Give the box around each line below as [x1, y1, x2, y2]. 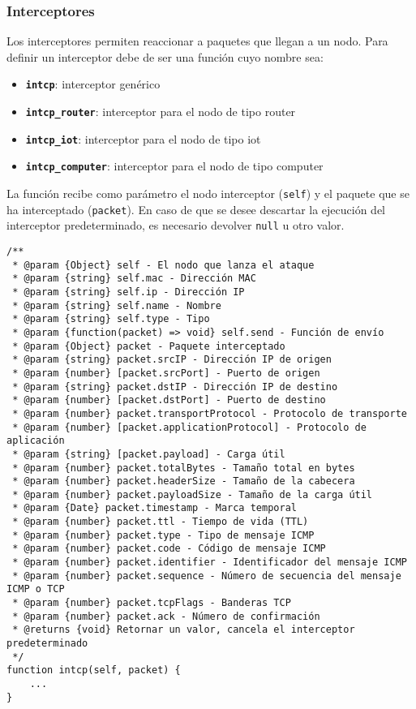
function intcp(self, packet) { [6, 664, 181, 677]
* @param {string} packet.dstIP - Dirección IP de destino [12, 380, 338, 393]
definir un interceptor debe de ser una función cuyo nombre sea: [6, 48, 324, 65]
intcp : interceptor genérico [25, 75, 161, 92]
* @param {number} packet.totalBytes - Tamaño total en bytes [12, 462, 355, 474]
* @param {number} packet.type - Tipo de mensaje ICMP [12, 529, 315, 541]
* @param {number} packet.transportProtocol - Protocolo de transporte [12, 407, 407, 419]
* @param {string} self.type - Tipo [12, 313, 210, 325]
